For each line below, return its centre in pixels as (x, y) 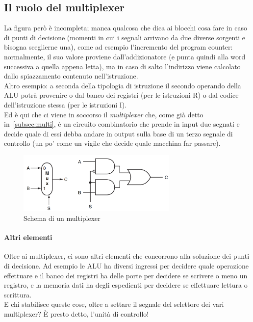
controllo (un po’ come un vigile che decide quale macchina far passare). (112, 143)
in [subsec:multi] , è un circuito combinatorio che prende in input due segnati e (122, 124)
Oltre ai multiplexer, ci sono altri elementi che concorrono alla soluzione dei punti (127, 256)
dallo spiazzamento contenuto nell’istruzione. (71, 76)
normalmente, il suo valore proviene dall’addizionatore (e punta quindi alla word (125, 56)
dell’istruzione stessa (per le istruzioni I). (65, 104)
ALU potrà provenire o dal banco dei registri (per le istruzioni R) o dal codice (121, 95)
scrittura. (18, 294)
